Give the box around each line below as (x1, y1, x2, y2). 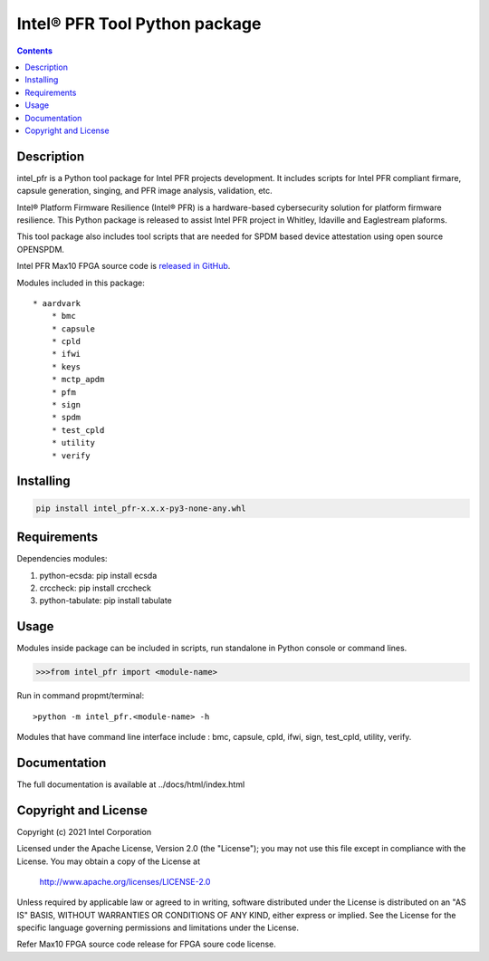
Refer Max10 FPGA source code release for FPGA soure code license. (16, 938, 276, 950)
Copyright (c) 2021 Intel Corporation (16, 826, 152, 837)
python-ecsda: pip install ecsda (39, 570, 158, 581)
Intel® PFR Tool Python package (16, 14, 262, 34)
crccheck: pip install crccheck (39, 582, 152, 593)
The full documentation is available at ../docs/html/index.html (16, 779, 245, 790)
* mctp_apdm (51, 374, 105, 385)
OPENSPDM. (16, 244, 65, 255)
